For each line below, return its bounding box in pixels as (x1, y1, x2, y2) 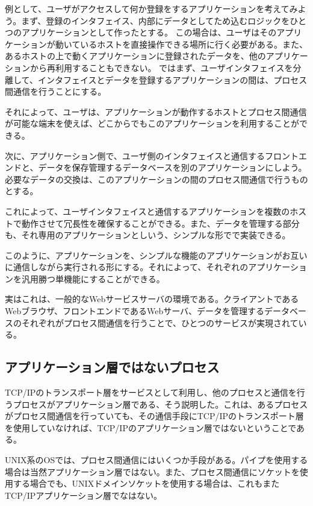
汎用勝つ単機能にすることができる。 (21, 272, 165, 285)
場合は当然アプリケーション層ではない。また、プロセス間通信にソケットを (5, 465, 300, 478)
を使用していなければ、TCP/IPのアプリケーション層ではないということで (5, 421, 297, 434)
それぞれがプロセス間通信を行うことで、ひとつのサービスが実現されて (21, 316, 299, 329)
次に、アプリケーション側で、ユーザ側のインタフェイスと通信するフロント (5, 149, 299, 162)
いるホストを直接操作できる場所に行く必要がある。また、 (80, 37, 308, 50)
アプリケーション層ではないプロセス (5, 358, 220, 376)
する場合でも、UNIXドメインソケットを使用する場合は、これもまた (13, 477, 280, 490)
